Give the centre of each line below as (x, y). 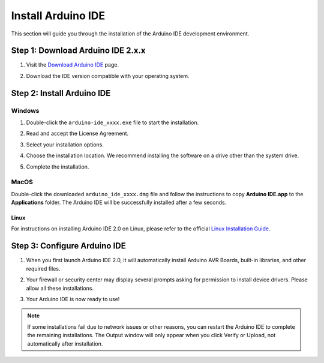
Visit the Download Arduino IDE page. (73, 65)
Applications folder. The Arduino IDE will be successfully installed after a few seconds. (119, 202)
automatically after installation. (65, 343)
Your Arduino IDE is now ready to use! (73, 299)
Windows (25, 110)
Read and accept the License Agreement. (77, 133)
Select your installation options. (65, 145)
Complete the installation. (58, 166)
